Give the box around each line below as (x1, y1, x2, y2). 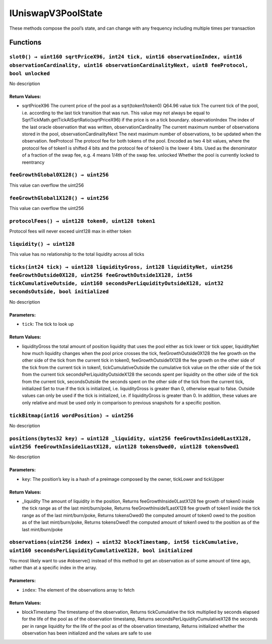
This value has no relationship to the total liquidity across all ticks (9, 251, 145, 257)
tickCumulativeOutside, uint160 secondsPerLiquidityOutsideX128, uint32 (9, 280, 224, 287)
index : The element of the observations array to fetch (22, 587, 135, 593)
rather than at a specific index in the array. (9, 564, 98, 571)
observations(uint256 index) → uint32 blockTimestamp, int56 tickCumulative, (9, 539, 239, 546)
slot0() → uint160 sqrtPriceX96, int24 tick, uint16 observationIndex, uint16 (9, 53, 242, 60)
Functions (9, 38, 42, 47)
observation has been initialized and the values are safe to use (22, 630, 152, 636)
